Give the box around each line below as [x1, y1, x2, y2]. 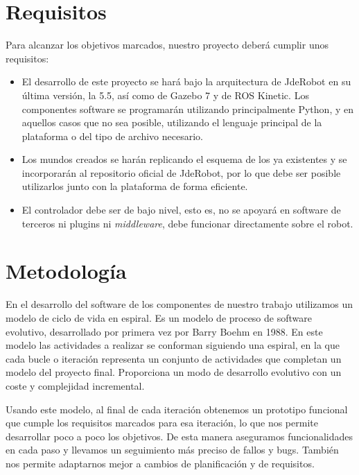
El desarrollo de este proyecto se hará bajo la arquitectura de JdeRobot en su [21, 74, 351, 89]
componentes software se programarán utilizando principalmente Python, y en [21, 101, 353, 116]
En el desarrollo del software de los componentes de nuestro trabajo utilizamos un [6, 297, 353, 311]
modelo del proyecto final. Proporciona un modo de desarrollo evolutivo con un [6, 365, 342, 379]
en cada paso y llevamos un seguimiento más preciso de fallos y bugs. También [6, 442, 339, 457]
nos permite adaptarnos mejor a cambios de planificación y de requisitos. [6, 456, 315, 470]
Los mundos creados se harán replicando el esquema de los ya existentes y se [21, 152, 347, 166]
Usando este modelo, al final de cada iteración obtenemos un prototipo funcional [6, 401, 348, 416]
